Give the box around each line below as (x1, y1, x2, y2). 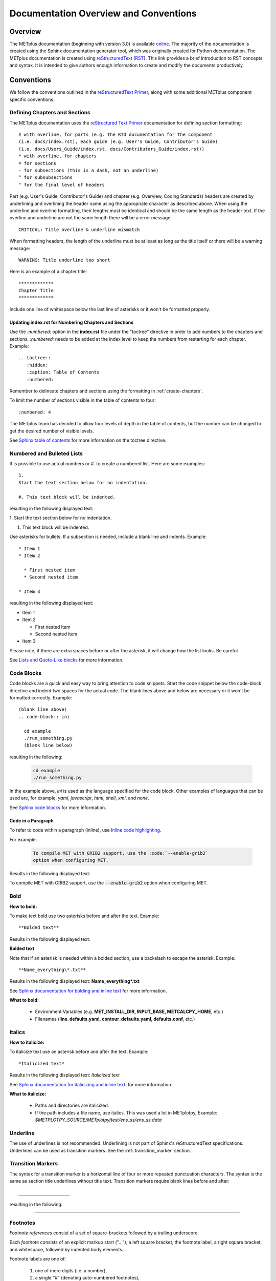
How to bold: (9, 903, 37, 910)
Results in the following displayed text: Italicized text (9, 1072, 120, 1078)
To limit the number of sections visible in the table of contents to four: (9, 397, 156, 403)
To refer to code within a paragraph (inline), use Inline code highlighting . (9, 827, 162, 833)
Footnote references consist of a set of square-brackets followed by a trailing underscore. (9, 1230, 199, 1236)
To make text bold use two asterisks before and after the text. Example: (9, 913, 159, 919)
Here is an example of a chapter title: (9, 268, 87, 275)
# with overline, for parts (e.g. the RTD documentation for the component (18, 132, 213, 138)
